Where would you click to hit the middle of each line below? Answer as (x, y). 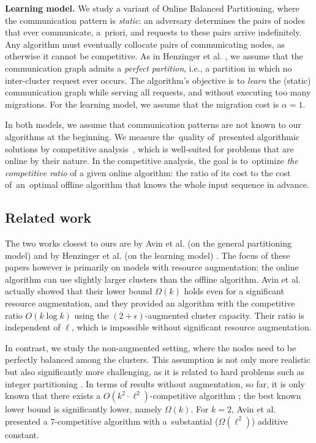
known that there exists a (53, 396)
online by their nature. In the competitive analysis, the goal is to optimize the (152, 161)
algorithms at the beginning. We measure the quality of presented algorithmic (152, 136)
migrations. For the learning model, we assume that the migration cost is (142, 104)
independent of (33, 327)
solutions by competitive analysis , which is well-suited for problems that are (149, 148)
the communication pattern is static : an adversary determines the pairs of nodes (155, 20)
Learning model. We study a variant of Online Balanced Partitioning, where (152, 8)
